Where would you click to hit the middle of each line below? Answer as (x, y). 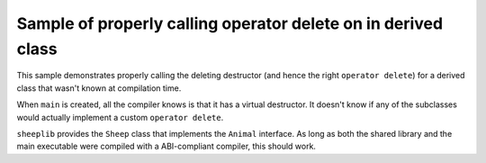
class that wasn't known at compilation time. (99, 88)
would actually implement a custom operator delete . (120, 117)
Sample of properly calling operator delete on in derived (230, 23)
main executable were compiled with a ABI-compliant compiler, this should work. (166, 146)
